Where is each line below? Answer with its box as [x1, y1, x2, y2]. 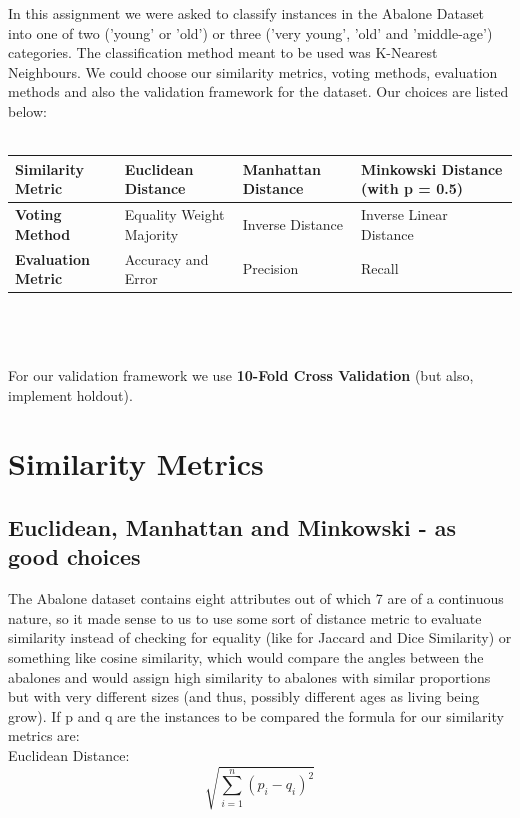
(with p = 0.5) [361, 178, 463, 199]
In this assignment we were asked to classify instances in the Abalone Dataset [8, 3, 485, 23]
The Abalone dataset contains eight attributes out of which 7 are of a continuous [8, 588, 504, 609]
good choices [8, 541, 141, 572]
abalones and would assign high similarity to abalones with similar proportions [8, 666, 491, 687]
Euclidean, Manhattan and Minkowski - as [8, 511, 457, 542]
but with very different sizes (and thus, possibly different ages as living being [8, 686, 480, 707]
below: [8, 100, 47, 121]
